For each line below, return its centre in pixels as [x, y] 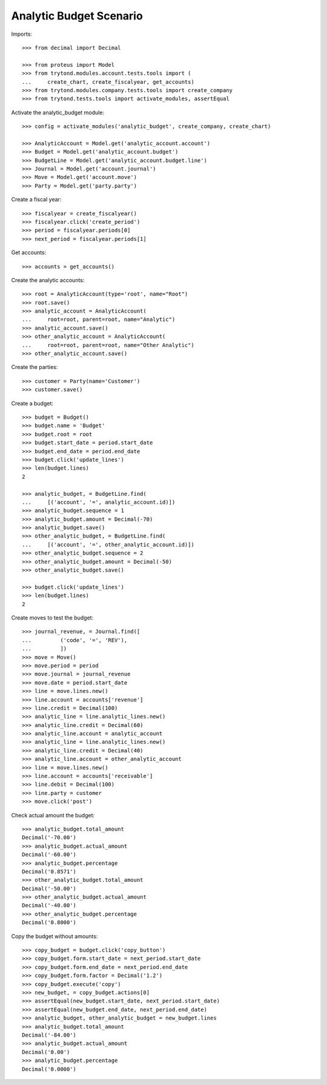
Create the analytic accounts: [48, 280]
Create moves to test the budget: [52, 617]
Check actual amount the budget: [53, 815]
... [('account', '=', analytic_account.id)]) [99, 502]
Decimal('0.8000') [49, 923]
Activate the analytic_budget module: [58, 112]
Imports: [22, 34]
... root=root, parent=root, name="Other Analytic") [108, 345]
